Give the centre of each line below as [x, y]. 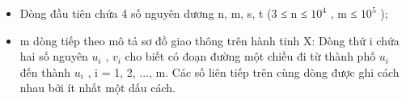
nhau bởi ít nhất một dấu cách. [97, 88]
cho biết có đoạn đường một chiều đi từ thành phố [250, 56]
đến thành [45, 72]
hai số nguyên [54, 56]
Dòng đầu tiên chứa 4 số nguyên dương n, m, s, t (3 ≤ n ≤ [163, 13]
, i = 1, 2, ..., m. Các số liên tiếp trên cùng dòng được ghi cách [243, 72]
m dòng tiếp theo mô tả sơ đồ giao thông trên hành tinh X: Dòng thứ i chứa [209, 40]
